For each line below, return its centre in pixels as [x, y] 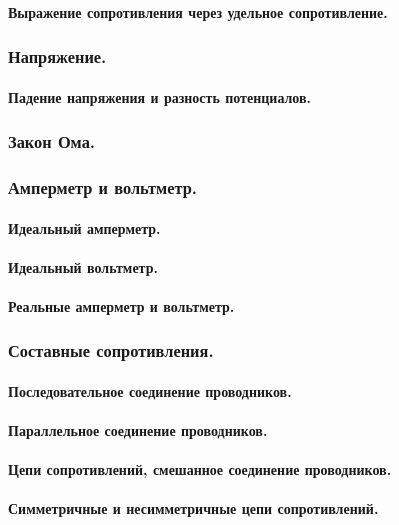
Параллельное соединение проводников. [138, 430]
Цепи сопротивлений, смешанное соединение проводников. [200, 469]
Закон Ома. [52, 141]
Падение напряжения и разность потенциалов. [160, 96]
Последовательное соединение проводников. [150, 390]
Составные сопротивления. [111, 350]
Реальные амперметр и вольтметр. [121, 305]
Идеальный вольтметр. [83, 266]
